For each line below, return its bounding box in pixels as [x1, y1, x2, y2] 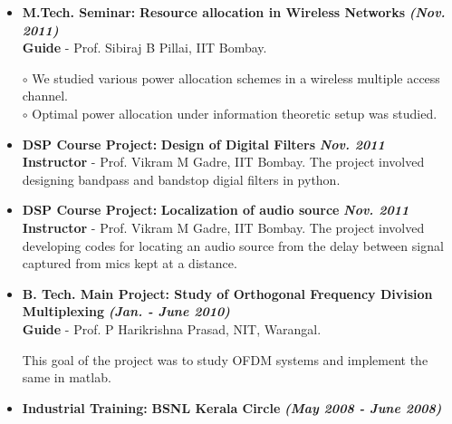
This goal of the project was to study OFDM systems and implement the [22, 350, 428, 369]
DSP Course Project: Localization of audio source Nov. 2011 [22, 200, 409, 219]
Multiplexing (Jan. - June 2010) [22, 302, 230, 321]
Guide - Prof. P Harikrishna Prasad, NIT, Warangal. [22, 319, 322, 338]
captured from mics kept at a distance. [22, 254, 237, 273]
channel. [22, 86, 68, 105]
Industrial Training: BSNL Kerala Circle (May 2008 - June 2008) [22, 398, 442, 417]
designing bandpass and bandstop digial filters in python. [22, 169, 341, 188]
